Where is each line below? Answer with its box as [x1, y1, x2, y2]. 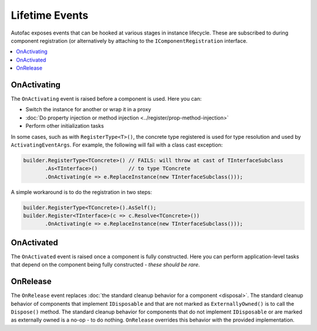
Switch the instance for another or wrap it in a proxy [25, 106, 151, 113]
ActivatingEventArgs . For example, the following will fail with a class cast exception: [11, 141, 223, 148]
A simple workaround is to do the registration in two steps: [11, 188, 152, 196]
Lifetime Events [11, 9, 89, 22]
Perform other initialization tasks [25, 122, 104, 129]
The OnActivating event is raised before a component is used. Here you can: [11, 95, 202, 103]
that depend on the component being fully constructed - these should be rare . [11, 261, 200, 268]
